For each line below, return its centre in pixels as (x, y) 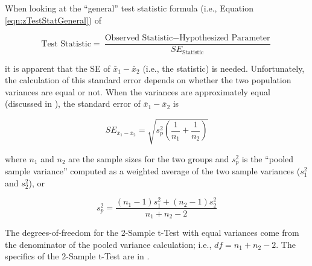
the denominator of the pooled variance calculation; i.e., (108, 244)
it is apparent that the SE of (58, 68)
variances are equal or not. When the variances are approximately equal (138, 91)
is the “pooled (268, 158)
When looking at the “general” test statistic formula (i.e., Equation (129, 8)
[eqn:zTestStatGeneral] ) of (53, 20)
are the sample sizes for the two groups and (149, 158)
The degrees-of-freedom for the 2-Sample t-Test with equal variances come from (152, 232)
